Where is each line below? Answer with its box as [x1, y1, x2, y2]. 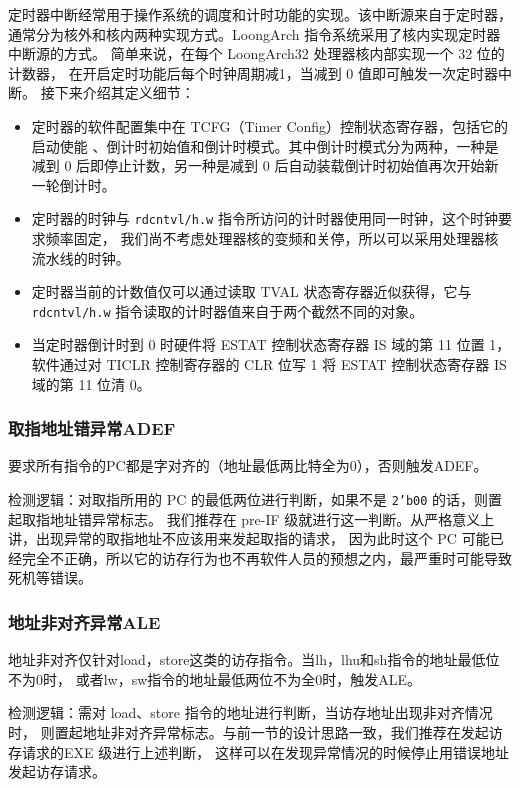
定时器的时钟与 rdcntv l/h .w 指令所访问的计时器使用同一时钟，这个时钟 [31, 208, 498, 229]
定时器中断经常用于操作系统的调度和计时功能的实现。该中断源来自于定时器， [8, 4, 512, 24]
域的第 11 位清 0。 [31, 373, 151, 394]
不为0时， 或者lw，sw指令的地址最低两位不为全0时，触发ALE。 [8, 668, 422, 689]
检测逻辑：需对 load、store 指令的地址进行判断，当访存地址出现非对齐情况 [8, 702, 493, 723]
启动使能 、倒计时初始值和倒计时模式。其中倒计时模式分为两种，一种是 [31, 135, 499, 156]
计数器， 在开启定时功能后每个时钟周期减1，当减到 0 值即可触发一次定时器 [8, 62, 498, 83]
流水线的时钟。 [31, 247, 130, 268]
